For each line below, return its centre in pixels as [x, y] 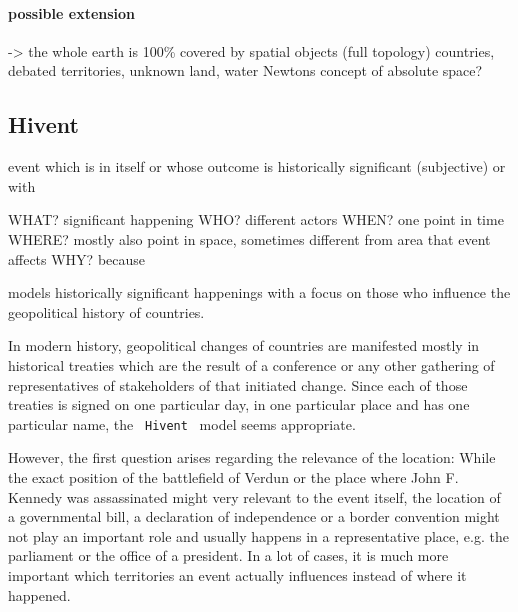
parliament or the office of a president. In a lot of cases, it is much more [228, 555]
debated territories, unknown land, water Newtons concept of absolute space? [245, 70]
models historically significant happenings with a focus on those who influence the [259, 292]
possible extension [72, 12]
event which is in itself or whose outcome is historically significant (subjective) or [257, 166]
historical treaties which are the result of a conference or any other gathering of [251, 364]
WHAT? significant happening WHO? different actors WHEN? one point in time [256, 219]
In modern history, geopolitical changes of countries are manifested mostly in [244, 345]
